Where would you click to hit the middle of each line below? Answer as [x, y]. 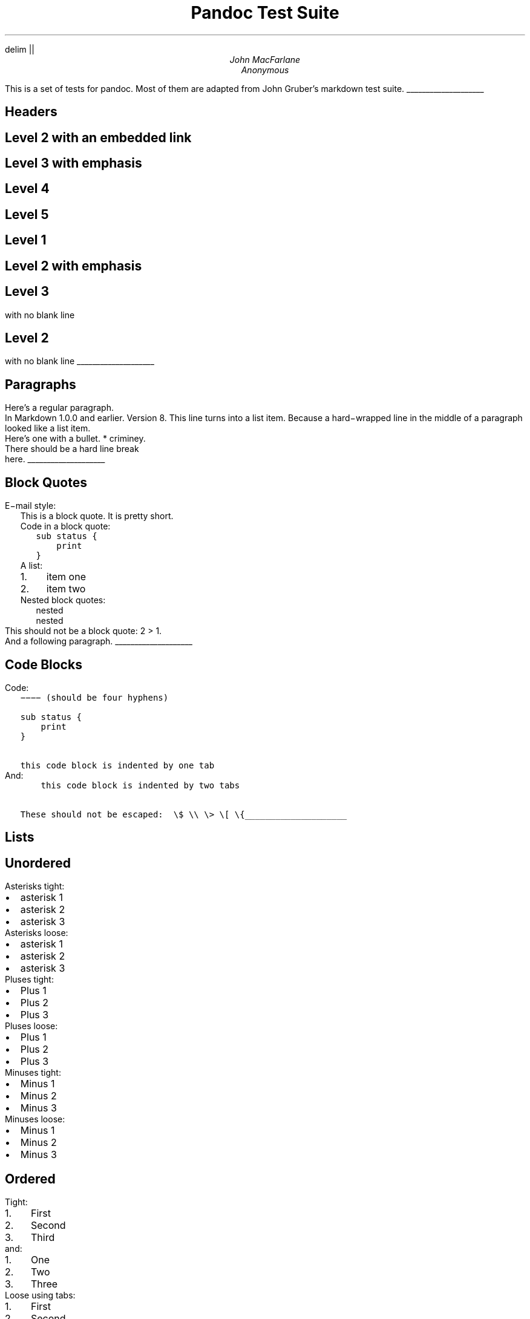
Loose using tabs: [40, 1295]
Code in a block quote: [65, 526]
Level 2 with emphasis [74, 266]
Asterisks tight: [35, 886]
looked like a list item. [48, 428]
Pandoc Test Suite [265, 13]
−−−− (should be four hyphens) [94, 697]
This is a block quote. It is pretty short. [97, 516]
